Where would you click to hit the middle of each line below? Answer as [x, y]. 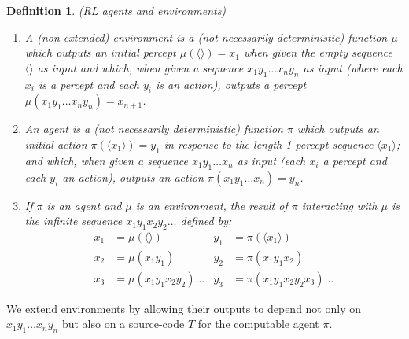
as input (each [271, 160]
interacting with [339, 205]
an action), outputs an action [133, 177]
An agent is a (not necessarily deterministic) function [154, 129]
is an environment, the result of [212, 205]
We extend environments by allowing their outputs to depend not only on [184, 308]
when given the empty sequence [318, 52]
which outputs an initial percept [100, 52]
